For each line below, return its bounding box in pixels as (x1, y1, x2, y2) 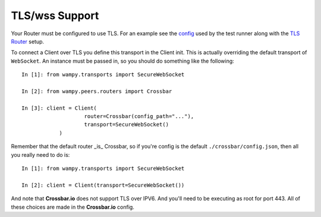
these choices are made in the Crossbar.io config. (11, 203, 135, 210)
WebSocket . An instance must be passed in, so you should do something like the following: (11, 57, 234, 64)
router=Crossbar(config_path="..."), (84, 113, 194, 120)
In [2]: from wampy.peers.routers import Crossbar (21, 88, 172, 95)
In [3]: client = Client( (21, 104, 97, 111)
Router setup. (11, 38, 45, 45)
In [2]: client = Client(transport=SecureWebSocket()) (21, 182, 185, 188)
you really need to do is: (11, 151, 70, 158)
